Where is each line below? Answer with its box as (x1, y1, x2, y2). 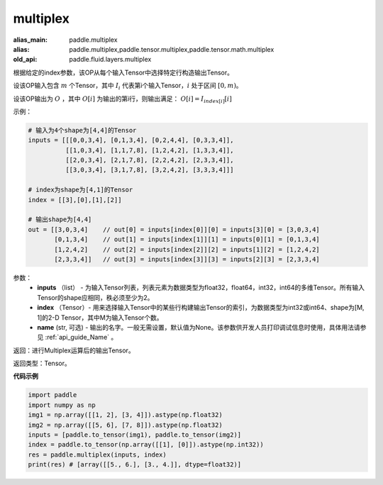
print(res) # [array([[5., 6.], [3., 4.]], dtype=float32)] (28, 461, 242, 469)
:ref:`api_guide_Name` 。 (45, 333, 118, 342)
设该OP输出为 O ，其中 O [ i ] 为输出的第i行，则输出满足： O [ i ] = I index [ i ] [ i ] (13, 94, 232, 104)
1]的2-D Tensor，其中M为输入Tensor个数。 (37, 313, 163, 322)
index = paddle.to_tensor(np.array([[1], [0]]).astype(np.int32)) (28, 440, 264, 449)
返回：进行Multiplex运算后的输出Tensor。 (13, 346, 135, 355)
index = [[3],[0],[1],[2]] (28, 196, 122, 204)
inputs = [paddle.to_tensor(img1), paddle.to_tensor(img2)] (28, 431, 242, 439)
